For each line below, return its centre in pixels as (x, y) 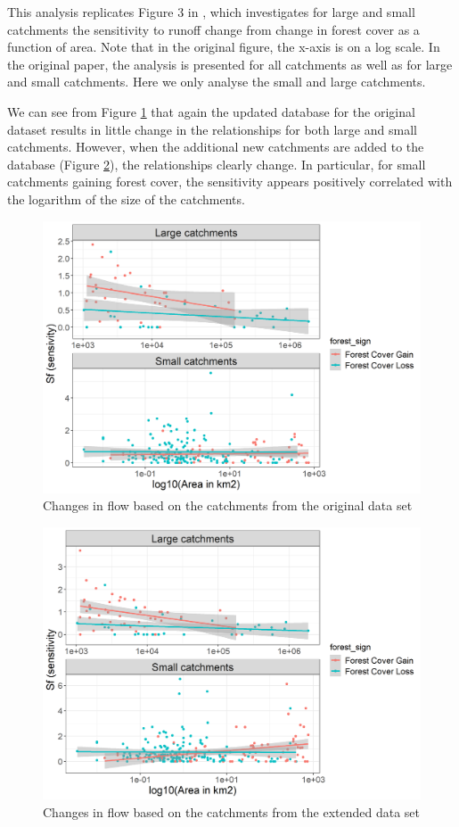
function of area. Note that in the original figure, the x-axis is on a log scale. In (224, 47)
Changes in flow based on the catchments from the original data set (228, 505)
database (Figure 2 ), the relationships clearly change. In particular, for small (217, 164)
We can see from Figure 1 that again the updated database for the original (211, 111)
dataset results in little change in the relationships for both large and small (212, 129)
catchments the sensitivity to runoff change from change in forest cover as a (213, 29)
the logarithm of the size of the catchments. (126, 198)
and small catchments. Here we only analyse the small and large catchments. (217, 82)
